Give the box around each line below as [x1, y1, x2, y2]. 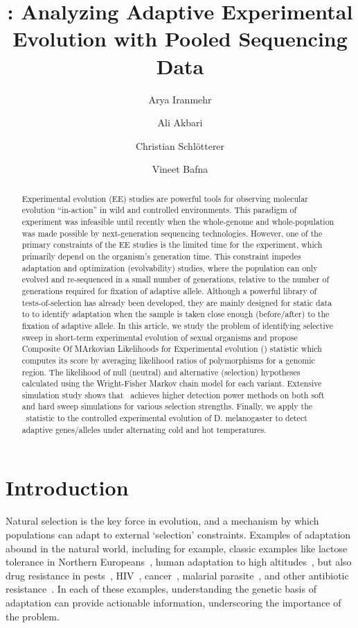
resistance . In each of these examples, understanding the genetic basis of [6, 582, 316, 596]
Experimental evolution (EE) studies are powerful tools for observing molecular [21, 192, 308, 204]
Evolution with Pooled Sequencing [12, 24, 348, 53]
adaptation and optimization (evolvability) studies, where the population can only [21, 262, 318, 273]
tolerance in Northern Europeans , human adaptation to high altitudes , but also [6, 554, 352, 569]
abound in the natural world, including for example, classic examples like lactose [6, 541, 348, 555]
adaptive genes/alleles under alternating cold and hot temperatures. [21, 423, 267, 435]
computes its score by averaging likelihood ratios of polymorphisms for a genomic [21, 354, 315, 366]
